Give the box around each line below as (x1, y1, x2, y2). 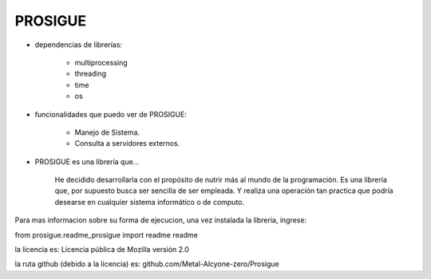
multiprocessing (74, 57, 128, 67)
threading (74, 69, 107, 79)
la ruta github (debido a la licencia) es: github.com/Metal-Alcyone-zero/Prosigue (14, 259, 279, 269)
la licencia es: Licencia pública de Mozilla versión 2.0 (14, 245, 189, 254)
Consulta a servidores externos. (74, 139, 180, 148)
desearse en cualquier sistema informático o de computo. (54, 197, 245, 206)
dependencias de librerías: (34, 40, 123, 49)
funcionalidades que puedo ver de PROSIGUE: (34, 109, 188, 119)
